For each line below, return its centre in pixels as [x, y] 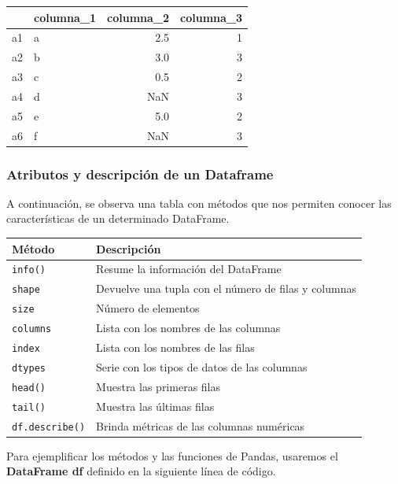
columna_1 [65, 17]
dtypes [29, 368]
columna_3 [212, 17]
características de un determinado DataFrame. [118, 218]
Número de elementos [148, 308]
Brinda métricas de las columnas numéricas [201, 425]
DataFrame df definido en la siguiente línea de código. [141, 471]
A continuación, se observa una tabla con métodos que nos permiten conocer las [199, 203]
